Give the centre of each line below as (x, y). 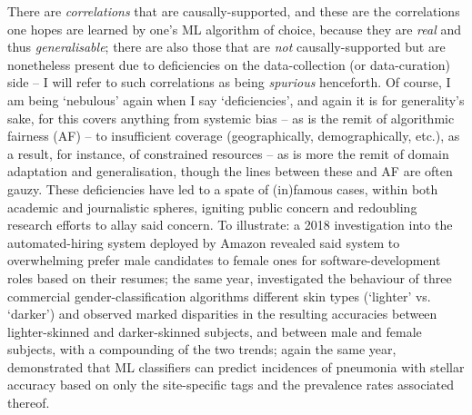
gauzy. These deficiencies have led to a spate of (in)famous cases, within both (223, 188)
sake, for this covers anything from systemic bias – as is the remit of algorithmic (231, 118)
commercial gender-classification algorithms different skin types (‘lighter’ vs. (219, 296)
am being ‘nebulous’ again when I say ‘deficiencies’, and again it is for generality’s (236, 99)
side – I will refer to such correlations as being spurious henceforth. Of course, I (229, 82)
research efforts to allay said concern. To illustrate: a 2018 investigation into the (230, 225)
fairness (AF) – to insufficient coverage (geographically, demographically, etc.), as (234, 136)
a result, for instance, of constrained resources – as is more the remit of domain (228, 153)
